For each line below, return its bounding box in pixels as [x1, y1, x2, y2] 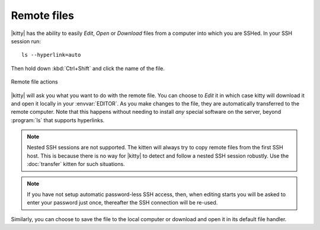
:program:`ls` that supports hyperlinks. [11, 116, 105, 124]
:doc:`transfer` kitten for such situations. [27, 161, 125, 168]
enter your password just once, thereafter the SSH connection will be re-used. [27, 199, 218, 206]
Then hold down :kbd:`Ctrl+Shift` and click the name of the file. [11, 65, 165, 72]
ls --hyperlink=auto [21, 52, 81, 59]
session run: [11, 37, 41, 44]
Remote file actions [11, 78, 59, 85]
